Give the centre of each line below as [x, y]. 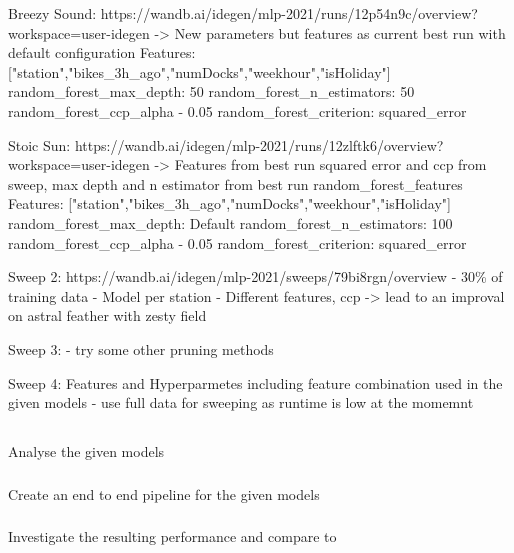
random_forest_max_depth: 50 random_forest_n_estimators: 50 [211, 91]
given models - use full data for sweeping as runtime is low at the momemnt [241, 402]
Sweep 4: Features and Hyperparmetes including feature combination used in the [255, 382]
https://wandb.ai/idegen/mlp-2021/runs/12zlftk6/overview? [259, 144]
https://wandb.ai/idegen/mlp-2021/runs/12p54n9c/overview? [289, 13]
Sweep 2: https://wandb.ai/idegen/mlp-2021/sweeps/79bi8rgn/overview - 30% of [255, 276]
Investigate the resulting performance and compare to [172, 536]
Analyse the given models [86, 451]
